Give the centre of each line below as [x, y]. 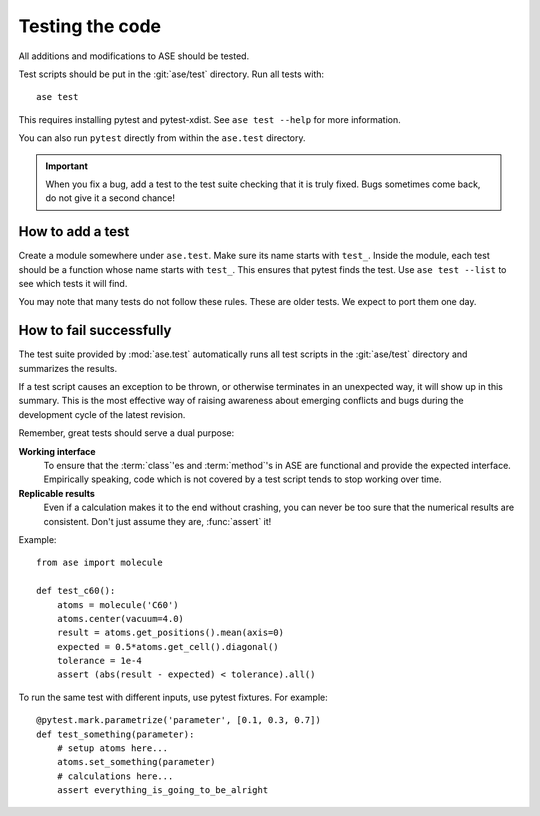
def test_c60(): [76, 591]
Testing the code [90, 26]
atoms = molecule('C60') [117, 604]
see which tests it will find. [73, 283]
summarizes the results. [68, 368]
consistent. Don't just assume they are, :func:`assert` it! [157, 521]
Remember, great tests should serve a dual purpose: [126, 433]
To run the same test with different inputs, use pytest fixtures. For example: [173, 697]
